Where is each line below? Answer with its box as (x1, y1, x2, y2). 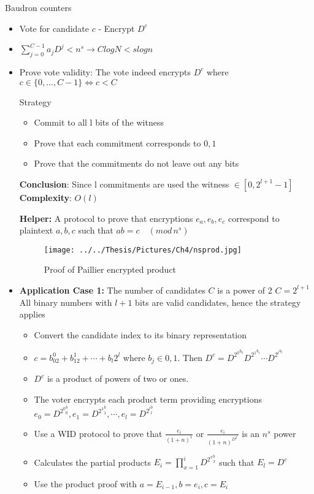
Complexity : (19, 191, 72, 203)
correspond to (228, 211, 280, 224)
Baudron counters (5, 1, 72, 13)
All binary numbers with (19, 295, 112, 308)
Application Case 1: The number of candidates (19, 283, 205, 296)
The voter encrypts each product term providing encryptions (34, 393, 262, 406)
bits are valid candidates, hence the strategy (135, 295, 301, 308)
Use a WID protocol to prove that (34, 427, 163, 439)
